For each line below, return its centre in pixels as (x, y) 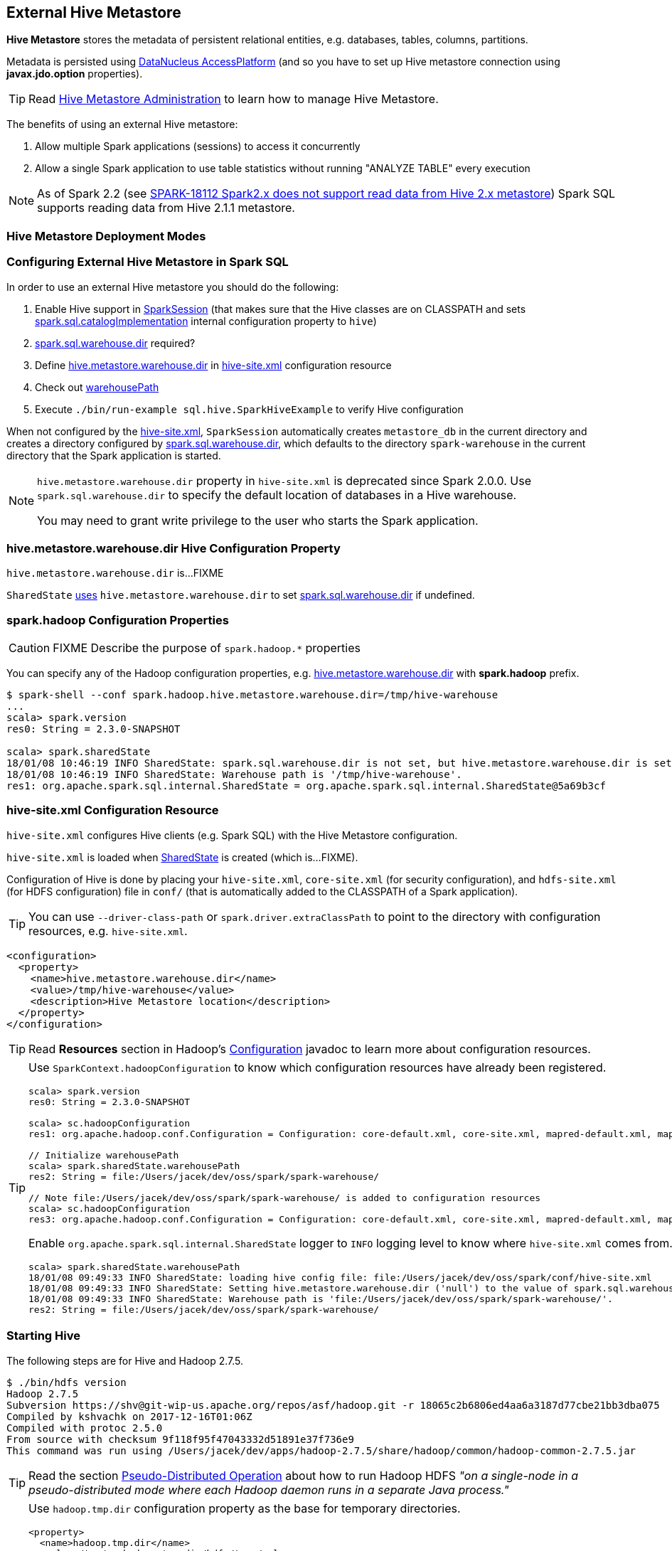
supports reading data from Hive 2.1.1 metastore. (166, 208)
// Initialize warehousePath (104, 1155)
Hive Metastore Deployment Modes (106, 236)
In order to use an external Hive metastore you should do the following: (173, 287)
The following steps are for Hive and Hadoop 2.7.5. (125, 1360)
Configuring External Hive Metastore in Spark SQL (148, 262)
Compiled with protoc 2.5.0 (85, 1428)
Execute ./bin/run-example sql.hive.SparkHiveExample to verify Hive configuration (249, 409)
